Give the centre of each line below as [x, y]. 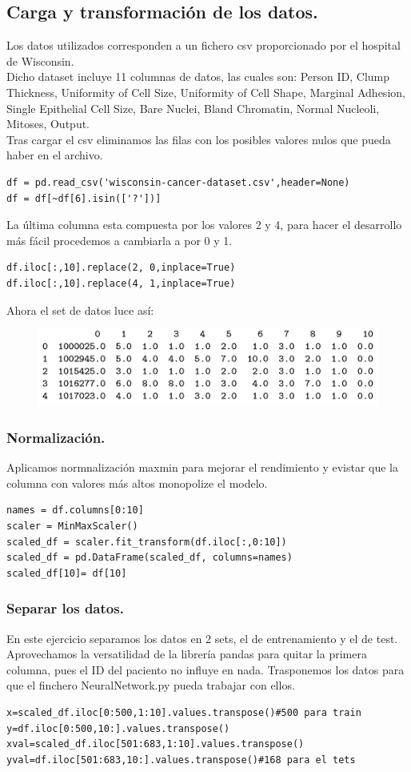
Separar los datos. [65, 608]
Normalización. [56, 437]
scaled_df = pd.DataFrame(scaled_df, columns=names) [150, 558]
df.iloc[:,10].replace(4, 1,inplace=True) [121, 283]
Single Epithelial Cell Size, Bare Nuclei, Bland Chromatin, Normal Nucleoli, [193, 108]
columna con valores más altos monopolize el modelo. [137, 482]
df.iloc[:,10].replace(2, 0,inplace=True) [121, 268]
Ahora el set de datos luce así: [80, 310]
